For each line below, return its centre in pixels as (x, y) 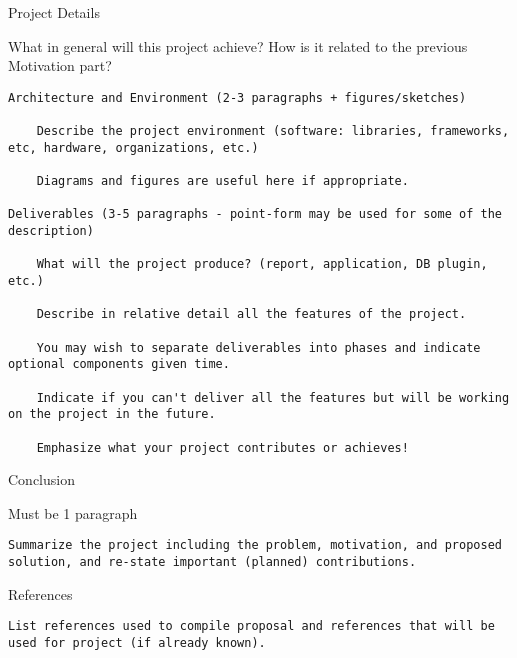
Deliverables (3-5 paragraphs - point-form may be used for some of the (255, 214)
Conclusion (41, 479)
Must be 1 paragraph (73, 512)
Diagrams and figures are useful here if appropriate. (222, 181)
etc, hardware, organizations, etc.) (133, 147)
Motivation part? (60, 65)
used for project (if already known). (137, 642)
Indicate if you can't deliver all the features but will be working (273, 397)
